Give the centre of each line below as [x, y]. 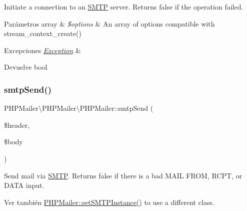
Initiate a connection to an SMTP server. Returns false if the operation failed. [124, 7]
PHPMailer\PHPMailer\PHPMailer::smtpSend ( [79, 108]
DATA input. [24, 185]
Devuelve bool [26, 67]
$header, [17, 125]
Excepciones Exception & [42, 50]
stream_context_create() [43, 33]
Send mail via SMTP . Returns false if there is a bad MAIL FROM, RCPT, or [123, 175]
